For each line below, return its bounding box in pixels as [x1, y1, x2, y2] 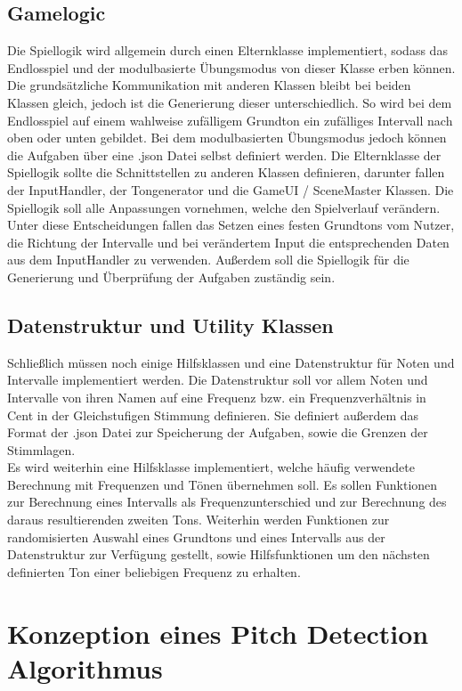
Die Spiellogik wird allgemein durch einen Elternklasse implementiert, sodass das [7, 41, 448, 60]
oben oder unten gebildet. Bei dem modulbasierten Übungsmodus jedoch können [7, 128, 447, 147]
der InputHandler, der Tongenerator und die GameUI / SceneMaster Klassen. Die [7, 180, 454, 199]
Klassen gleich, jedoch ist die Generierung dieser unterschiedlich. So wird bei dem [7, 93, 452, 111]
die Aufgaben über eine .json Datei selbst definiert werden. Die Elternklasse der [7, 145, 442, 164]
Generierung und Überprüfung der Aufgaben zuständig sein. [7, 267, 336, 286]
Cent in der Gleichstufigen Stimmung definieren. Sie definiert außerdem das [7, 405, 419, 424]
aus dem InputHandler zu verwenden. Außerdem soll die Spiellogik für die [7, 250, 409, 269]
